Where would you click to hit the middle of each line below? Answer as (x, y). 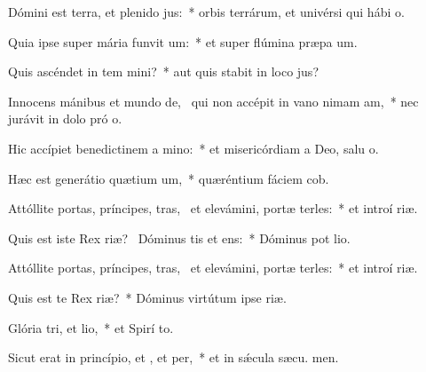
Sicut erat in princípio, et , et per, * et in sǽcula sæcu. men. (174, 357)
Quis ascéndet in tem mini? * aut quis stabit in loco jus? (163, 71)
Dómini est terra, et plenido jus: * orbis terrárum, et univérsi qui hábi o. (206, 12)
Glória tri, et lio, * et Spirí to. (91, 327)
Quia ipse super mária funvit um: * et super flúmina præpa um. (183, 41)
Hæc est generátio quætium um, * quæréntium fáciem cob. (169, 178)
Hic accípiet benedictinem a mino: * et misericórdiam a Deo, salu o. (193, 148)
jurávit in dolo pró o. (65, 119)
